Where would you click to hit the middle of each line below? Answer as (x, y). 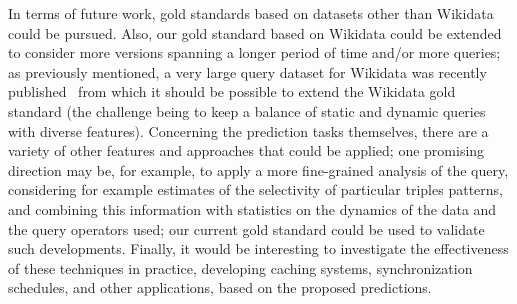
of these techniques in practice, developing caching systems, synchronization (240, 267)
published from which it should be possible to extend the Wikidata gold (232, 91)
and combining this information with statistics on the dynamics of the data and (252, 208)
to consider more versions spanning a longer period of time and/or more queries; (254, 52)
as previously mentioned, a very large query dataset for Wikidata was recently (247, 71)
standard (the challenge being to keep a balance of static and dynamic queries (247, 110)
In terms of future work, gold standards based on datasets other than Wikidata (251, 13)
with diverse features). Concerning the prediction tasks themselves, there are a (248, 130)
